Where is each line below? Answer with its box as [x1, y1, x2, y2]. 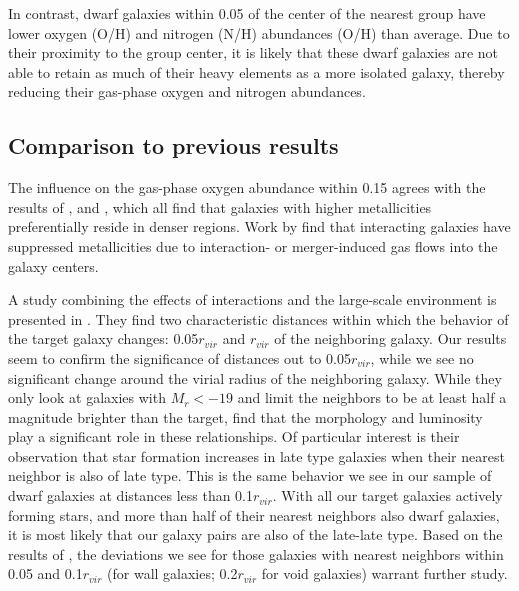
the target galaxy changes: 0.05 [8, 328, 199, 349]
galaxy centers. [8, 255, 99, 276]
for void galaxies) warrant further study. [261, 563, 508, 584]
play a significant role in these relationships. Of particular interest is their [8, 426, 460, 447]
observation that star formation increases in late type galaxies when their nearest [8, 445, 505, 466]
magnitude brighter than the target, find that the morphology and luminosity [8, 406, 483, 427]
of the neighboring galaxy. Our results [274, 328, 507, 349]
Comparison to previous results [8, 130, 339, 161]
